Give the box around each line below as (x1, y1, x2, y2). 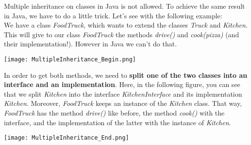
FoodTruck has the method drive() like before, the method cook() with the (4, 108, 225, 117)
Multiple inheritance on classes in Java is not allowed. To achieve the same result (4, 1, 245, 11)
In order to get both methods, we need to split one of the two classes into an (4, 70, 248, 80)
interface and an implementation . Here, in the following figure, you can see (4, 79, 240, 89)
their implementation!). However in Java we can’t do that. (4, 39, 177, 49)
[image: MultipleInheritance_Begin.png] (4, 56, 136, 63)
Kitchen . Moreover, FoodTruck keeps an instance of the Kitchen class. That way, (4, 98, 242, 108)
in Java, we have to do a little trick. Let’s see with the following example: (4, 10, 222, 20)
